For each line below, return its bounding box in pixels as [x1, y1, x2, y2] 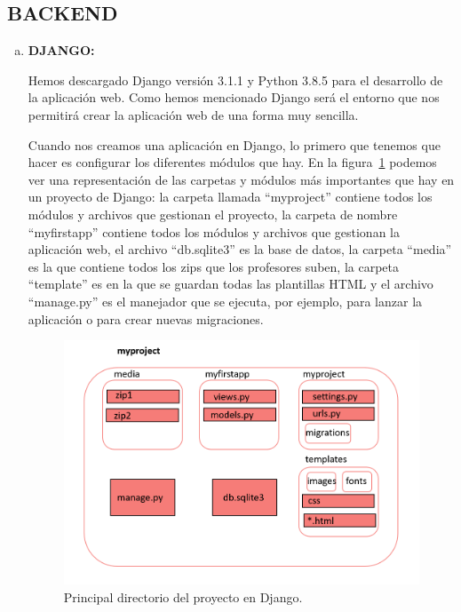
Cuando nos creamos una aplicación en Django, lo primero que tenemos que [28, 135, 441, 154]
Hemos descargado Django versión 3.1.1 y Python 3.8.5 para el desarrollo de [28, 70, 443, 89]
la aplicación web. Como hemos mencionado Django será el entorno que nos [28, 88, 440, 107]
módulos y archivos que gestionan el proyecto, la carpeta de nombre [28, 204, 398, 223]
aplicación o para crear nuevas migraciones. [28, 309, 264, 328]
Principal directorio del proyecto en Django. [63, 587, 303, 606]
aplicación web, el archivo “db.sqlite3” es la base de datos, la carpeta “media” [28, 240, 452, 258]
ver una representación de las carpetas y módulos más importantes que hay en [28, 170, 455, 188]
